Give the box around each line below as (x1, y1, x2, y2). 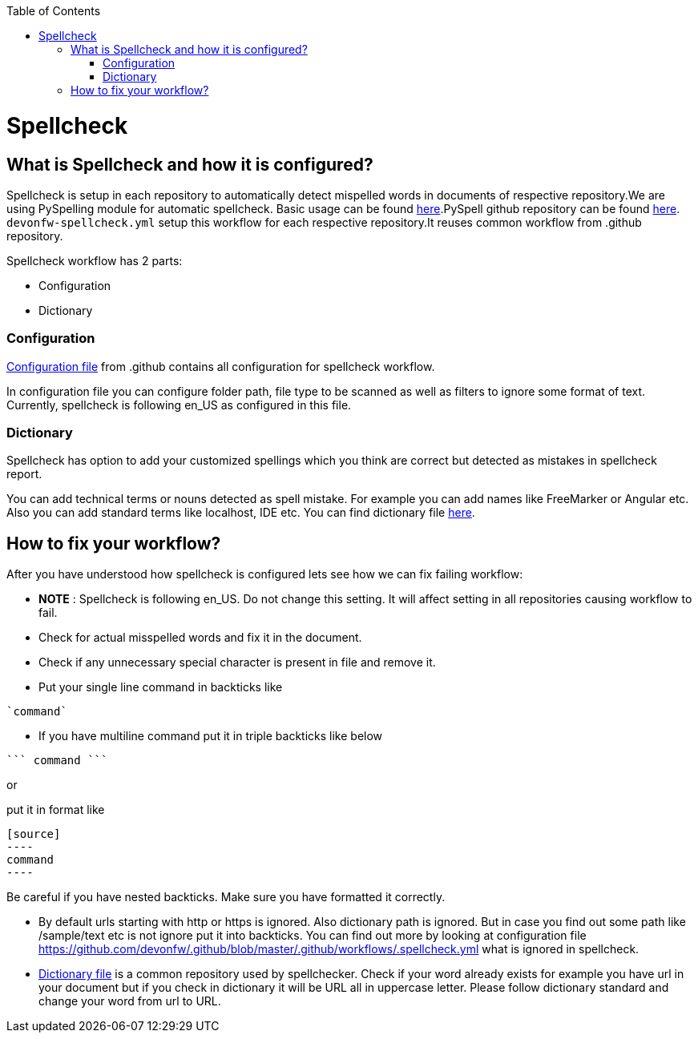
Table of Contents (6, 4, 101, 18)
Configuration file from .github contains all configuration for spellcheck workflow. (6, 359, 435, 373)
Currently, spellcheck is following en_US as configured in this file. (6, 397, 352, 412)
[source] (6, 828, 61, 841)
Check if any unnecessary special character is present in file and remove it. (38, 655, 436, 670)
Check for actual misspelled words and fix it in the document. (38, 630, 362, 645)
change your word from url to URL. (38, 994, 221, 1009)
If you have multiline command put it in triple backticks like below (38, 729, 383, 743)
